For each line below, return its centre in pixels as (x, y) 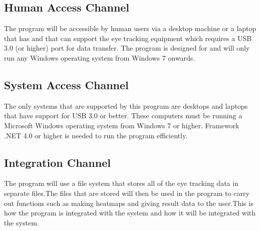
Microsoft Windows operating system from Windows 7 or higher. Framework (122, 125)
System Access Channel (66, 84)
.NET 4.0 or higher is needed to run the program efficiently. (96, 135)
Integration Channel (57, 162)
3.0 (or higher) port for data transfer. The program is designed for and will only (127, 48)
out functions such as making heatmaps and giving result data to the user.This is (129, 203)
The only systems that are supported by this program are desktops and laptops (126, 105)
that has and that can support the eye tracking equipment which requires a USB (128, 38)
